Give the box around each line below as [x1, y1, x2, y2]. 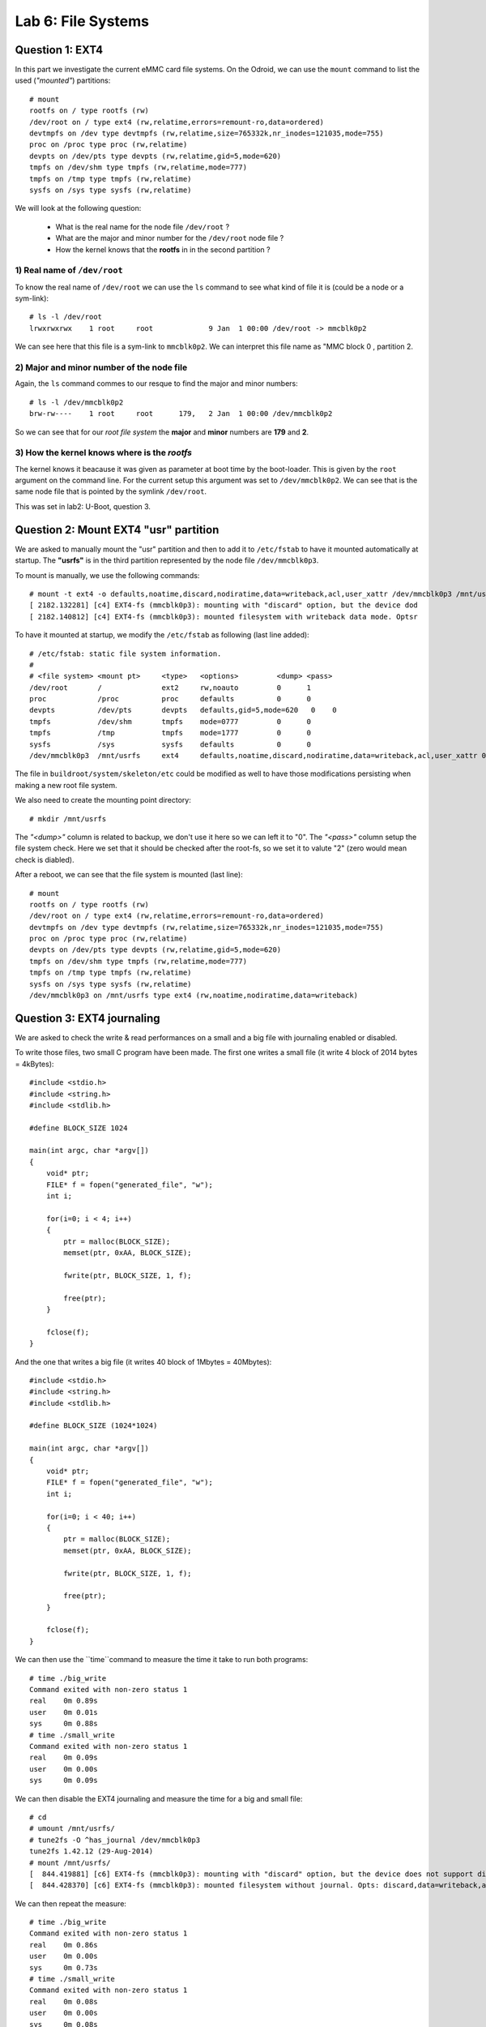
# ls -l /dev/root [29, 312, 103, 322]
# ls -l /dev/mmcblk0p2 [29, 397, 124, 407]
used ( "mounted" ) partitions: [15, 75, 111, 85]
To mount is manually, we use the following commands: [15, 570, 200, 580]
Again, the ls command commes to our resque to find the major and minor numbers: [15, 379, 299, 388]
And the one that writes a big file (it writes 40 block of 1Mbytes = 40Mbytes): [15, 1356, 272, 1366]
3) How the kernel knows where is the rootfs [15, 447, 192, 458]
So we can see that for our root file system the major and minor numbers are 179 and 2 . [15, 426, 309, 437]
